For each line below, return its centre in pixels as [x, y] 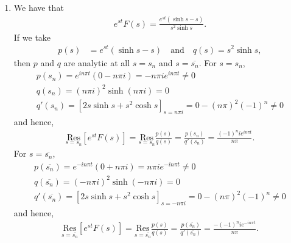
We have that [39, 7]
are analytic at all [97, 62]
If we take [32, 37]
